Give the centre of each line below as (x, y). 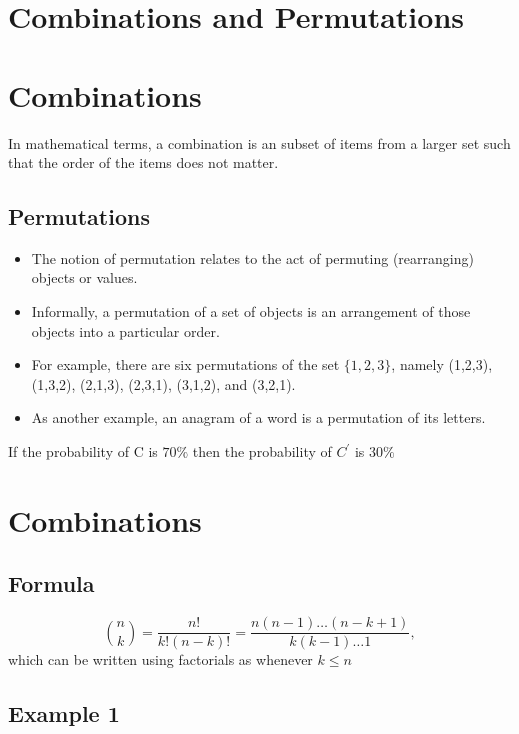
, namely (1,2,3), (442, 364)
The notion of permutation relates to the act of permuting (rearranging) (252, 257)
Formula (51, 583)
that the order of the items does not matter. (143, 162)
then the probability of (262, 451)
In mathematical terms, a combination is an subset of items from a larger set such (259, 142)
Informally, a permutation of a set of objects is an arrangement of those (251, 311)
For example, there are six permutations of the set (185, 364)
